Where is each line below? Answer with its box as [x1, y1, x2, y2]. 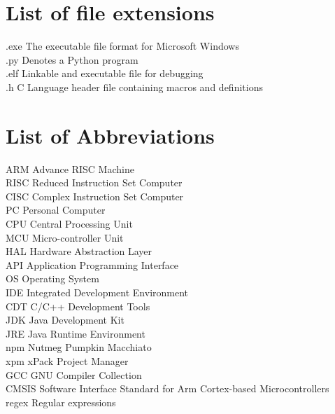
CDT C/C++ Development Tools [6, 298, 150, 313]
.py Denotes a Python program [6, 52, 138, 67]
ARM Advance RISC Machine [6, 161, 134, 176]
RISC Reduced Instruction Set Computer [6, 175, 183, 190]
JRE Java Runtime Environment [6, 326, 145, 340]
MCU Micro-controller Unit [6, 230, 124, 244]
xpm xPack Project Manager [6, 353, 129, 368]
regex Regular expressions [6, 394, 116, 409]
